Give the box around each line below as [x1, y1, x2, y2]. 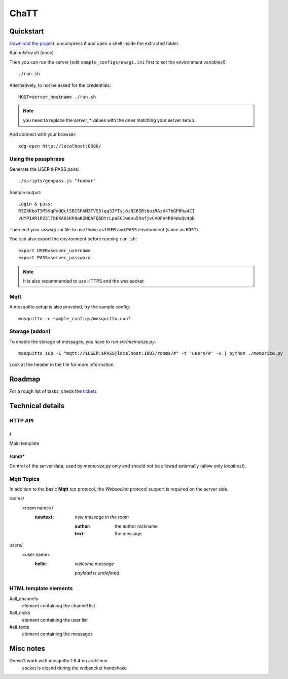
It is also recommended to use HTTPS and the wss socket [23, 278, 144, 284]
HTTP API [9, 417, 34, 424]
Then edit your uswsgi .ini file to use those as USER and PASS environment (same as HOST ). [9, 227, 200, 233]
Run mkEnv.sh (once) [9, 50, 54, 56]
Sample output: [9, 189, 42, 195]
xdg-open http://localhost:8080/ [18, 143, 101, 149]
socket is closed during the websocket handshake [22, 665, 127, 671]
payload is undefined [75, 570, 119, 576]
